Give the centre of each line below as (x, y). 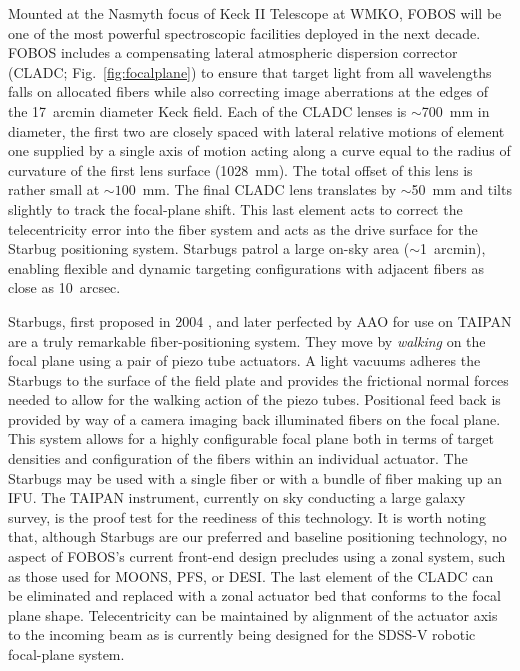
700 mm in (455, 110)
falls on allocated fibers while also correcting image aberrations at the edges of (248, 91)
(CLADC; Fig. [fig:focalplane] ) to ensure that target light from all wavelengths (250, 71)
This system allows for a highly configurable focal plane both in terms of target (251, 438)
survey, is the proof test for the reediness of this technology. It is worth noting (247, 516)
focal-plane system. (66, 654)
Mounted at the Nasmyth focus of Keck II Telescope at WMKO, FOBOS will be (255, 13)
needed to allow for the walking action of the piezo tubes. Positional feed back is (254, 399)
